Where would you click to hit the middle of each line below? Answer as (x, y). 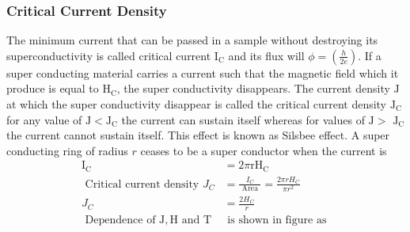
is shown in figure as (277, 221)
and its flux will (266, 55)
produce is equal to (53, 88)
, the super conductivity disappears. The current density (253, 88)
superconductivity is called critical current (109, 55)
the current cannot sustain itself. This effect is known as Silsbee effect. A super (198, 135)
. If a (370, 55)
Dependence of (120, 221)
